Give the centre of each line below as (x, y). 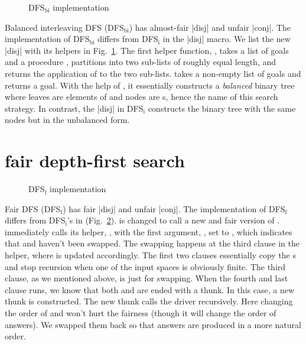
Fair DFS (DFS (33, 208)
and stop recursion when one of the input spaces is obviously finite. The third (145, 266)
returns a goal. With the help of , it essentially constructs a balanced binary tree (150, 85)
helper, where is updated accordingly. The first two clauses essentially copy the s (150, 255)
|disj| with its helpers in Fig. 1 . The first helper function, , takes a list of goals (147, 50)
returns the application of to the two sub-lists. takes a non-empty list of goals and (153, 73)
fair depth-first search (95, 160)
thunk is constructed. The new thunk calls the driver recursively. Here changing (149, 301)
